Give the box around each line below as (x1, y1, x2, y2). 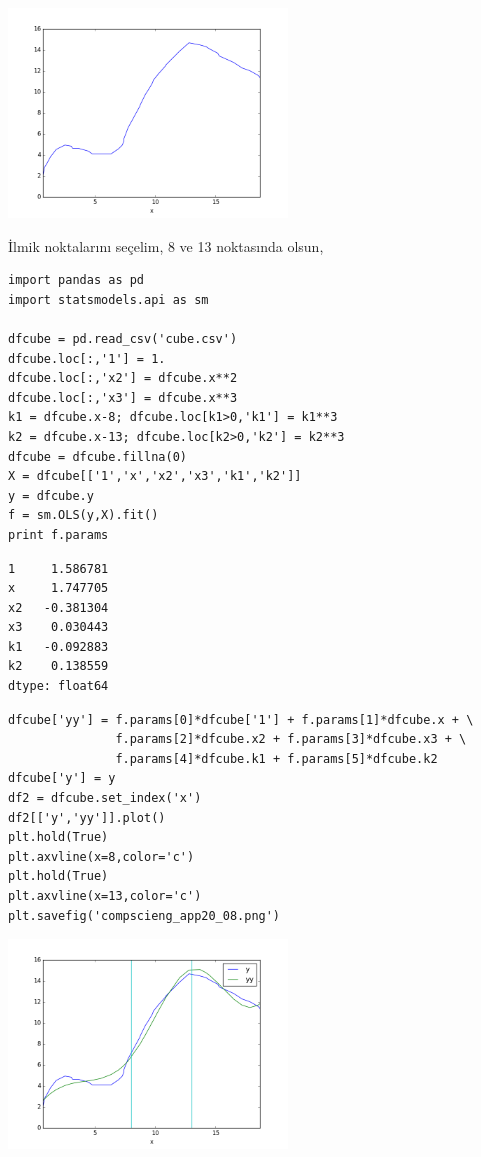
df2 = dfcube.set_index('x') (8, 791, 202, 806)
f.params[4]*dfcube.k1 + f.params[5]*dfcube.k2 (115, 751, 438, 766)
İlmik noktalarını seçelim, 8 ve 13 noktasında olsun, (8, 235, 324, 256)
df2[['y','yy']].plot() (8, 810, 166, 825)
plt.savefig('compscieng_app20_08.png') (8, 908, 281, 923)
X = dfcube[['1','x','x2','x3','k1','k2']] (8, 469, 302, 484)
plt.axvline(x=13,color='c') (8, 889, 202, 903)
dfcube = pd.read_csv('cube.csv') (8, 331, 238, 346)
